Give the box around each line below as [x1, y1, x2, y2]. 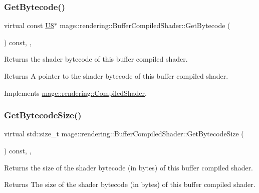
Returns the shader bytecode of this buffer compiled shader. [4, 54, 188, 64]
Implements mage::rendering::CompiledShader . [4, 87, 147, 98]
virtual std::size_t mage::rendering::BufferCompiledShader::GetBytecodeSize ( [4, 128, 244, 139]
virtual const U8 [4, 20, 54, 31]
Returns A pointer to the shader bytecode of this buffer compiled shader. [4, 71, 228, 81]
